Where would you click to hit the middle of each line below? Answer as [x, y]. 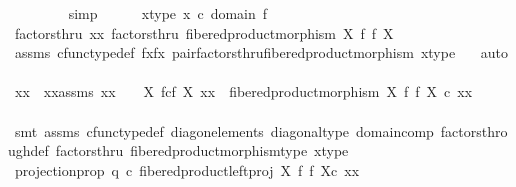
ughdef [28, 150]
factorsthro [474, 130]
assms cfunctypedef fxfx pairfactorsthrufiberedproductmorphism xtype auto [261, 52]
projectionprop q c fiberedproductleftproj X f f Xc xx [187, 169]
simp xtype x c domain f [168, 13]
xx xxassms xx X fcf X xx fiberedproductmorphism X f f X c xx [243, 91]
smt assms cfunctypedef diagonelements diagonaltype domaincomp [224, 130]
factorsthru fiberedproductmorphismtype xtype [202, 150]
